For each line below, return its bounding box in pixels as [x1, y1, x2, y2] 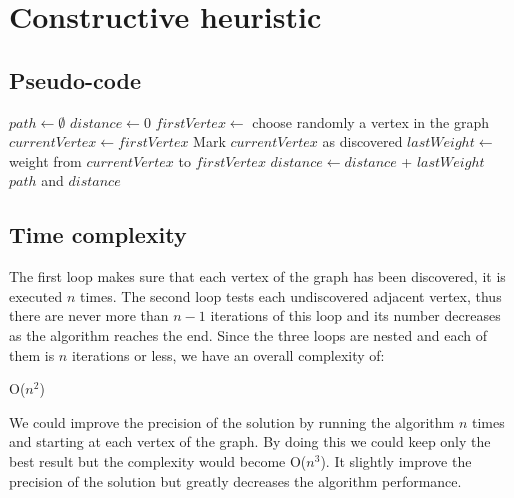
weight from [9, 150, 82, 171]
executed [9, 285, 63, 306]
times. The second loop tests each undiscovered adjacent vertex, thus [80, 285, 502, 306]
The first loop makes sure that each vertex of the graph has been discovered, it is [9, 266, 506, 287]
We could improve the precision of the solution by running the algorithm [9, 411, 455, 432]
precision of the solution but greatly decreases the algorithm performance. [9, 470, 462, 491]
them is [9, 344, 55, 365]
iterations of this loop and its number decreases [210, 305, 501, 326]
